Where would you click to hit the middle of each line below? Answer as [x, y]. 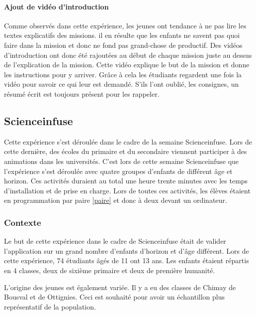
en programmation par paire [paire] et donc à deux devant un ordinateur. [116, 200]
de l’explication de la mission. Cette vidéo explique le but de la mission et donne [127, 65]
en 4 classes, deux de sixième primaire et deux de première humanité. [110, 270]
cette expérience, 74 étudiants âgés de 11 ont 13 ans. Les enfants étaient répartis [127, 260]
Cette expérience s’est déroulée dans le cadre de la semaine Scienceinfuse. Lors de [128, 141]
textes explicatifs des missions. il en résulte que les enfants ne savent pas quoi [122, 35]
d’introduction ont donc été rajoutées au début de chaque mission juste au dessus [128, 55]
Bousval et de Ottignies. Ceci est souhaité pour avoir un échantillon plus [114, 297]
